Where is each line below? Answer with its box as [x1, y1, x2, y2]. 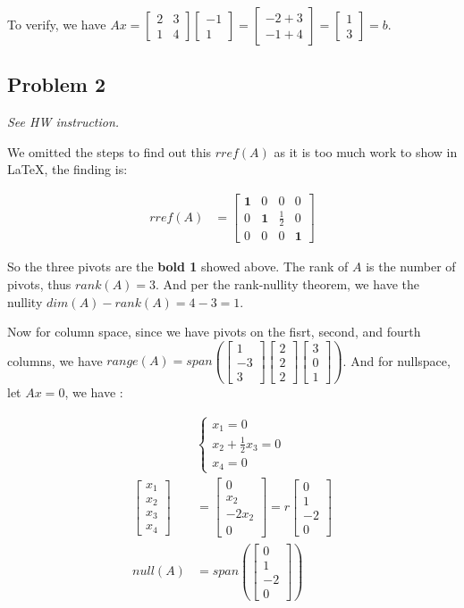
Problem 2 [7, 71, 105, 98]
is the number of [366, 257, 456, 276]
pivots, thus [7, 275, 72, 294]
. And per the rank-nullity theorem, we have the [156, 275, 419, 294]
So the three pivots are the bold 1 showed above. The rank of [7, 257, 349, 276]
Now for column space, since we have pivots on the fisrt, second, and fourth [7, 322, 421, 341]
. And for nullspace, [342, 351, 451, 370]
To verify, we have [7, 15, 106, 33]
